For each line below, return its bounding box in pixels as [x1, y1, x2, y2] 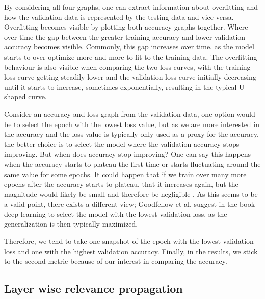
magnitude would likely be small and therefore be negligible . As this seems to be [4, 188, 258, 199]
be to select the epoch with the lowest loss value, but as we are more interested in [4, 118, 259, 129]
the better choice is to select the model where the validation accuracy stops [4, 138, 240, 149]
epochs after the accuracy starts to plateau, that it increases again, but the [4, 179, 238, 189]
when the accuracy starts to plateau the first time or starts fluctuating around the [4, 158, 261, 169]
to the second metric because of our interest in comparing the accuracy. [4, 256, 227, 266]
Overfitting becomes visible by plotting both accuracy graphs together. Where [4, 21, 248, 32]
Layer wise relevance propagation [4, 281, 183, 296]
